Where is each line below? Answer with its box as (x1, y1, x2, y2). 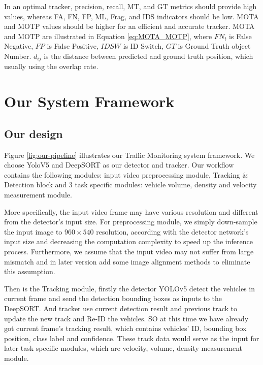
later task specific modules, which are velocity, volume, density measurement (4, 343, 243, 353)
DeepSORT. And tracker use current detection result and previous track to (4, 303, 238, 313)
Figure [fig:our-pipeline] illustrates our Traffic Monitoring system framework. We (4, 149, 255, 160)
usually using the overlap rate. (4, 61, 98, 72)
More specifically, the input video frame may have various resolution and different (4, 206, 258, 217)
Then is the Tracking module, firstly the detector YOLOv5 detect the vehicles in (4, 283, 255, 293)
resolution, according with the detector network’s (96, 226, 249, 237)
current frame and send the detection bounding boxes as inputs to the (4, 293, 222, 304)
